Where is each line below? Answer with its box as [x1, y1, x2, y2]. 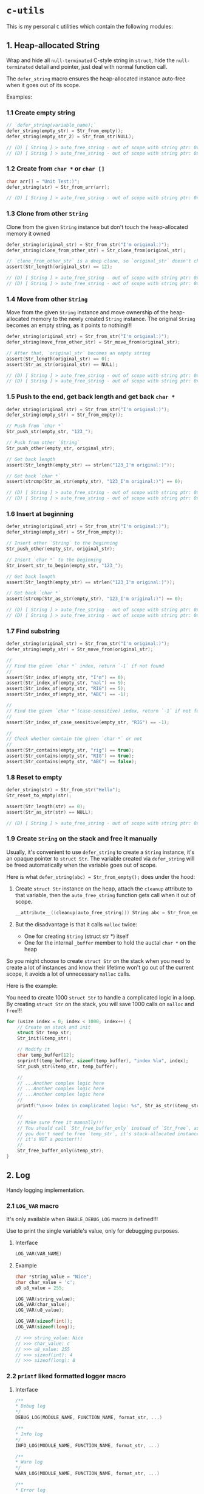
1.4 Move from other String [6, 295, 88, 303]
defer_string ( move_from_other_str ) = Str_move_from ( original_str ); [6, 339, 181, 345]
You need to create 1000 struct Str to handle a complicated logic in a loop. [6, 993, 196, 1001]
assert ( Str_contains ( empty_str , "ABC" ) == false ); [6, 758, 137, 764]
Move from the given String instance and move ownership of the [6, 309, 169, 316]
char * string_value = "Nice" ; [15, 1274, 92, 1280]
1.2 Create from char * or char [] [6, 164, 105, 173]
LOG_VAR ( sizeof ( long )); [15, 1324, 76, 1330]
